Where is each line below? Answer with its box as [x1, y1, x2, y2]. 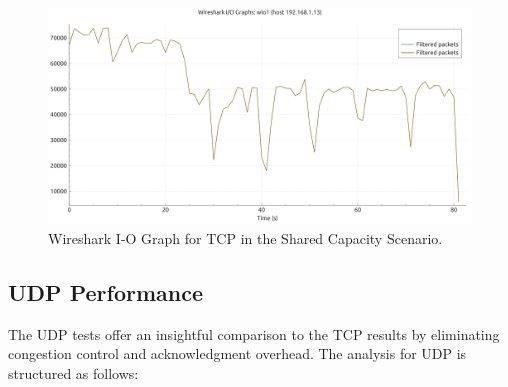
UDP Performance [8, 276, 203, 307]
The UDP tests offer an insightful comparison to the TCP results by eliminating [8, 323, 500, 344]
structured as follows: [8, 362, 139, 383]
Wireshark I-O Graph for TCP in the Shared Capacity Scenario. [48, 227, 443, 248]
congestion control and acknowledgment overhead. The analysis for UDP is [8, 343, 467, 364]
